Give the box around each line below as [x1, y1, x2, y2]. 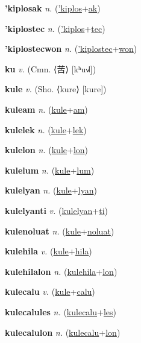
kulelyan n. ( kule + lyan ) [5, 184, 97, 197]
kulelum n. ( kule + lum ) [5, 163, 95, 176]
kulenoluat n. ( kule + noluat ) [5, 224, 114, 237]
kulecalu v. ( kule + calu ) [5, 285, 95, 298]
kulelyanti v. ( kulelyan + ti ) [5, 204, 108, 216]
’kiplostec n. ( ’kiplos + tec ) [5, 22, 105, 34]
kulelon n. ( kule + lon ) [5, 143, 89, 156]
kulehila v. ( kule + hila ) [5, 245, 92, 257]
